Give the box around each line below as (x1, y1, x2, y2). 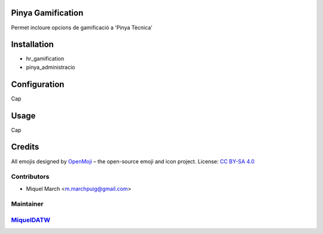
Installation (11, 39, 54, 50)
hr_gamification (26, 55, 65, 62)
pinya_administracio (26, 63, 75, 71)
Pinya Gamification (11, 8, 84, 18)
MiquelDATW (11, 216, 51, 224)
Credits (11, 142, 39, 152)
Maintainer (11, 200, 44, 208)
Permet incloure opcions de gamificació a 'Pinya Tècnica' (11, 24, 153, 31)
